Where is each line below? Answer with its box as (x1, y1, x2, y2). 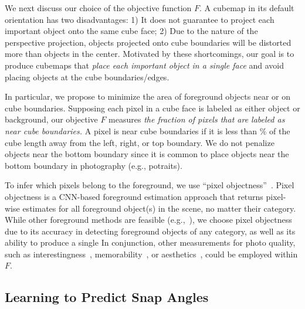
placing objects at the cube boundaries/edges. (5, 70, 170, 83)
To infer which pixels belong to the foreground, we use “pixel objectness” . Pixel (5, 179, 294, 191)
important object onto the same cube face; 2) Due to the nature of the (5, 25, 258, 37)
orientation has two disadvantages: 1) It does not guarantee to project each (5, 13, 274, 25)
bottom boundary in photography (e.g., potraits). (5, 159, 182, 171)
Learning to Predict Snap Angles (5, 288, 209, 306)
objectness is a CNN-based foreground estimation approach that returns (5, 190, 263, 202)
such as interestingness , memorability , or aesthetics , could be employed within (5, 247, 298, 260)
